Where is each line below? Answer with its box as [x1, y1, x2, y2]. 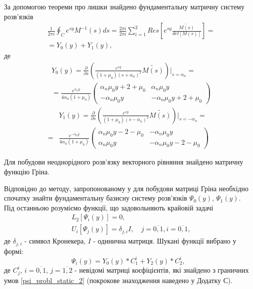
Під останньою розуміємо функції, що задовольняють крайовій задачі [4, 202, 213, 212]
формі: [4, 246, 24, 256]
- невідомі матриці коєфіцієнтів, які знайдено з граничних [75, 264, 249, 275]
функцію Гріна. [4, 166, 50, 176]
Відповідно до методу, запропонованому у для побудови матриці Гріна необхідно [4, 183, 249, 193]
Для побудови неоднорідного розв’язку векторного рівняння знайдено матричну [4, 157, 243, 167]
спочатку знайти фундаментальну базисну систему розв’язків [4, 193, 187, 203]
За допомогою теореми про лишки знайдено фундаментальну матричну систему [4, 1, 245, 11]
